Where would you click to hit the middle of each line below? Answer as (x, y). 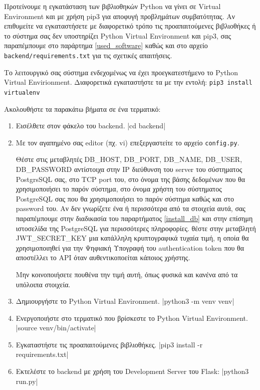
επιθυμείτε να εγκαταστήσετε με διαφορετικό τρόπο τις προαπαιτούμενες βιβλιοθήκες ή (130, 26)
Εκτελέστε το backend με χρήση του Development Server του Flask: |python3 (132, 371)
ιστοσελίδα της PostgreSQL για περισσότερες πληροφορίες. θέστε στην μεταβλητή (136, 228)
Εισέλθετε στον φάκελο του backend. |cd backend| (91, 126)
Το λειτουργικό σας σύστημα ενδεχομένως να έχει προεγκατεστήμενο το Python (121, 72)
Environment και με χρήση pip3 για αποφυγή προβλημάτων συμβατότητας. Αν (120, 16)
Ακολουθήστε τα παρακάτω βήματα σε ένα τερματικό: (82, 109)
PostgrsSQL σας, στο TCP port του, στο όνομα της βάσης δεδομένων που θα (131, 179)
